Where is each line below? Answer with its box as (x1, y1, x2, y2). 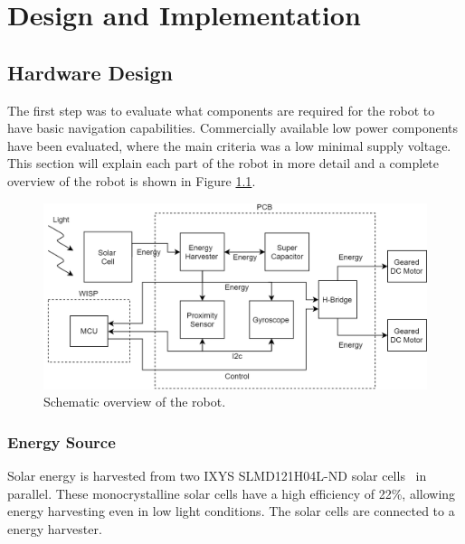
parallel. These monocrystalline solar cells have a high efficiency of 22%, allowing (7, 483, 456, 502)
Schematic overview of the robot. (43, 392, 226, 411)
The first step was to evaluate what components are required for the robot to (7, 100, 435, 119)
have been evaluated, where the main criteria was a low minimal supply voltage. (7, 136, 451, 155)
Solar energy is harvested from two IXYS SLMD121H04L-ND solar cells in (7, 466, 427, 485)
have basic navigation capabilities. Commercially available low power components (7, 118, 459, 137)
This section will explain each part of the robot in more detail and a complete (7, 154, 440, 173)
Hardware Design (7, 58, 173, 86)
